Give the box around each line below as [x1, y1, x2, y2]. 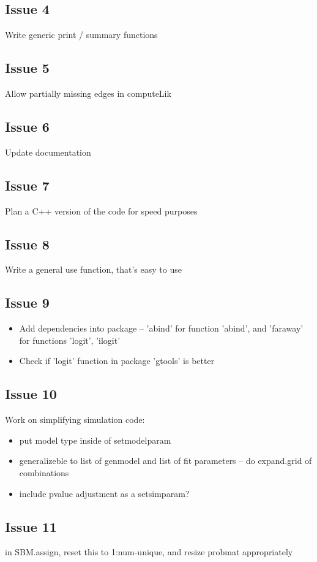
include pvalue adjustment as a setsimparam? [19, 487, 190, 499]
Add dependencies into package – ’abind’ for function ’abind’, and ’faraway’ [19, 322, 304, 335]
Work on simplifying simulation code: [5, 413, 145, 426]
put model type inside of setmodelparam [19, 433, 171, 446]
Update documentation [5, 145, 91, 158]
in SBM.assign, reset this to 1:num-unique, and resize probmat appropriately [5, 545, 293, 558]
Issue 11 [5, 517, 57, 536]
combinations [19, 466, 69, 479]
